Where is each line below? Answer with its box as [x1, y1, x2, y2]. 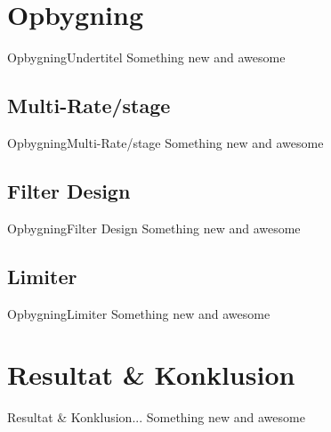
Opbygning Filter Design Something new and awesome [7, 218, 301, 237]
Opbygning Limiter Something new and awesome [7, 304, 270, 322]
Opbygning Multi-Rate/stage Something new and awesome [7, 133, 324, 151]
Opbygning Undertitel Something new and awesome [7, 48, 286, 67]
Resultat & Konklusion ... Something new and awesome [7, 408, 305, 427]
